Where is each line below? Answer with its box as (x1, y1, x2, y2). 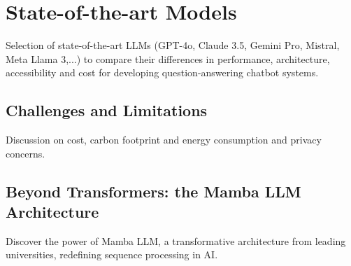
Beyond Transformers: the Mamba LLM (6, 180, 301, 202)
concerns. (6, 146, 45, 160)
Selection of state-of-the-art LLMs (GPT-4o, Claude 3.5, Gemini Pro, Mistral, (6, 38, 340, 52)
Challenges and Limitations (6, 99, 208, 121)
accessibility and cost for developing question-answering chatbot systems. (6, 65, 319, 80)
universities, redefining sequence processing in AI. (6, 247, 218, 262)
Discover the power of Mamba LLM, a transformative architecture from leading (6, 233, 346, 248)
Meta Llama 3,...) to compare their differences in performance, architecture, (6, 51, 330, 66)
